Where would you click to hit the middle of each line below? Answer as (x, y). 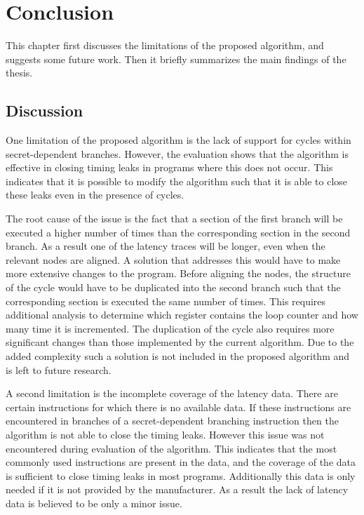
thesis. (19, 73)
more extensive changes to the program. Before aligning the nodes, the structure (178, 273)
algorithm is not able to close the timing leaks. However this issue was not (165, 434)
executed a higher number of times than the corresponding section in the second (178, 232)
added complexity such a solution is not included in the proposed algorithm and (178, 356)
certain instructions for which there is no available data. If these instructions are (178, 407)
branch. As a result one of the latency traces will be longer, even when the (166, 246)
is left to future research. (59, 369)
